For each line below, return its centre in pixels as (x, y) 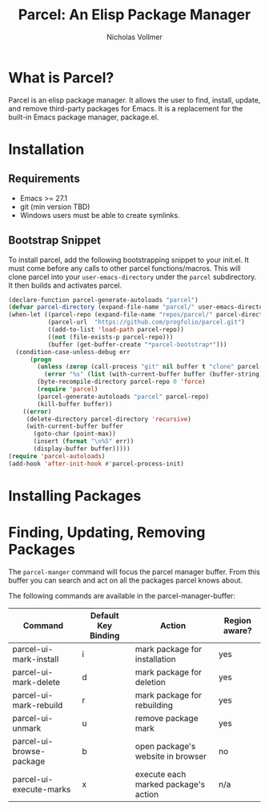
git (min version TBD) (55, 207)
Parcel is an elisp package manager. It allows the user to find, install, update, (134, 100)
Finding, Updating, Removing (107, 532)
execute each (161, 774)
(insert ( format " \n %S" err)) (84, 441)
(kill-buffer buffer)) (75, 404)
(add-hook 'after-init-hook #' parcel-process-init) (96, 463)
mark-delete (36, 682)
